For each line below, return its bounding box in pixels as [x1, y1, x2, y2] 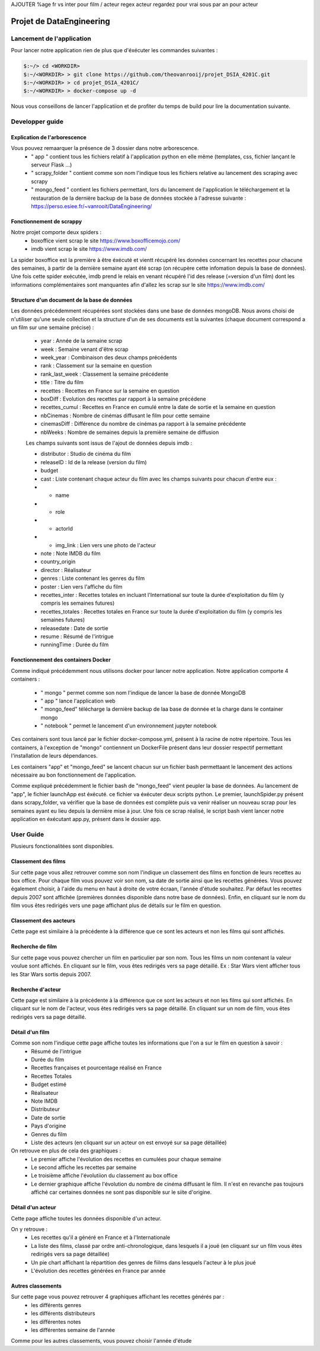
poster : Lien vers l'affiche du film [40, 583, 123, 590]
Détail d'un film [11, 1029, 50, 1036]
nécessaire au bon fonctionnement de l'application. [11, 771, 136, 779]
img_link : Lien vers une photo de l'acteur [55, 541, 156, 548]
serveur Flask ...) [31, 161, 72, 168]
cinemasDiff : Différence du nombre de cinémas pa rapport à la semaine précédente [40, 420, 246, 427]
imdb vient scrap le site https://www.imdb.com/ [31, 245, 148, 253]
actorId [55, 525, 73, 532]
